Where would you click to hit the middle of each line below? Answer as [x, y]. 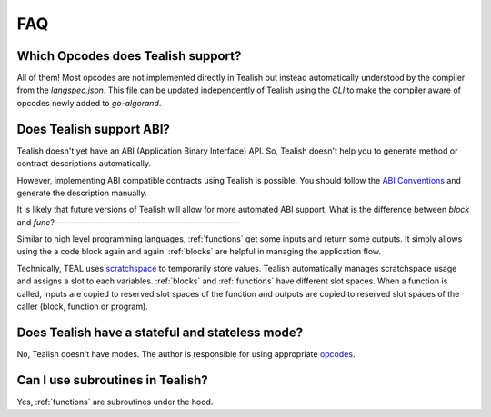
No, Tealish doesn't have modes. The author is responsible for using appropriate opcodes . [186, 353]
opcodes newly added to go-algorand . [89, 103]
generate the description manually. [82, 193]
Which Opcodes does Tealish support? [129, 56]
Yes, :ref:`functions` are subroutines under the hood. [115, 402]
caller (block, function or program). [83, 307]
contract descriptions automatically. [84, 164]
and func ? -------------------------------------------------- [128, 222]
